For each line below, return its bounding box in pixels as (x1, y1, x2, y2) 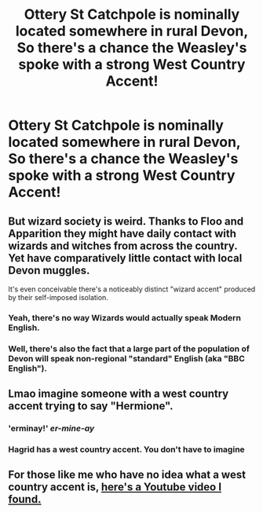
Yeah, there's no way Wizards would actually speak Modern (8, 312, 242, 323)
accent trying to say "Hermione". (8, 399, 174, 413)
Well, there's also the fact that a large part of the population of (8, 343, 250, 354)
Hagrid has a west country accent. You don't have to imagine (8, 444, 245, 455)
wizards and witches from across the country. (8, 239, 238, 252)
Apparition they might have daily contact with (8, 226, 237, 240)
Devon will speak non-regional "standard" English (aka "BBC (8, 353, 245, 364)
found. (8, 493, 42, 506)
